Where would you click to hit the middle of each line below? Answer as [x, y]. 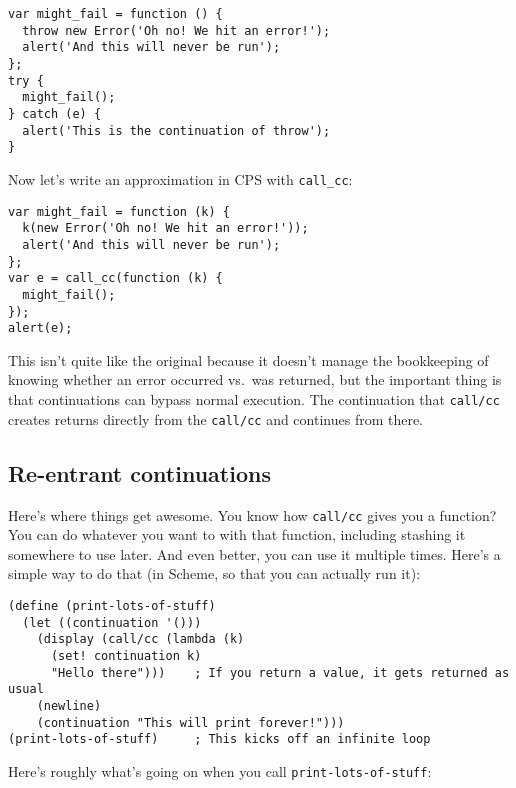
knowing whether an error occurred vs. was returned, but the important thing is [255, 379]
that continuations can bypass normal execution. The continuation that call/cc [254, 399]
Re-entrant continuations [139, 472]
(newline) [69, 705]
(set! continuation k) [126, 655]
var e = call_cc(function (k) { [115, 278]
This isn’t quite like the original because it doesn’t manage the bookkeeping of [248, 359]
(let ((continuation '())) [112, 622]
